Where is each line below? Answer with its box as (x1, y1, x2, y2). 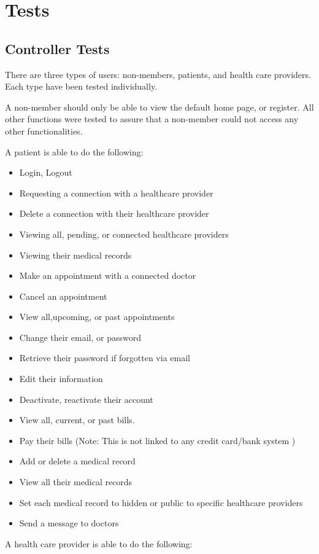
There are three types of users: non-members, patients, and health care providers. (5, 68, 311, 80)
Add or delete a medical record (19, 455, 136, 467)
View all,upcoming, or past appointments (19, 310, 175, 323)
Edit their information (19, 372, 103, 385)
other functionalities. (5, 124, 83, 137)
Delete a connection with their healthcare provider (19, 207, 209, 220)
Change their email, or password (19, 330, 142, 343)
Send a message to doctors (19, 517, 119, 529)
